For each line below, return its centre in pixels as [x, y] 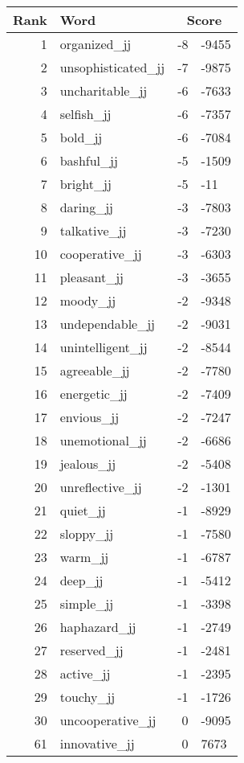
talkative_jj [93, 230]
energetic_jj [94, 394]
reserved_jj [91, 650]
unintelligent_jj [104, 347]
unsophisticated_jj [112, 67]
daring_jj [87, 207]
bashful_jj [89, 160]
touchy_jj [87, 697]
